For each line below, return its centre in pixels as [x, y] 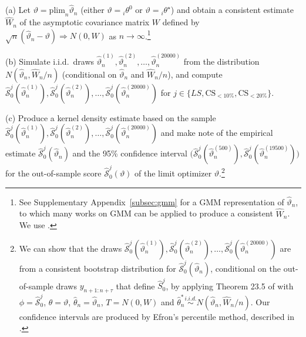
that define [135, 286]
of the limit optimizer [173, 173]
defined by [181, 22]
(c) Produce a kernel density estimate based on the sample [111, 117]
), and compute [195, 74]
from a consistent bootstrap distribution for [97, 268]
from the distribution [221, 61]
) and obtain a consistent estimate [232, 10]
